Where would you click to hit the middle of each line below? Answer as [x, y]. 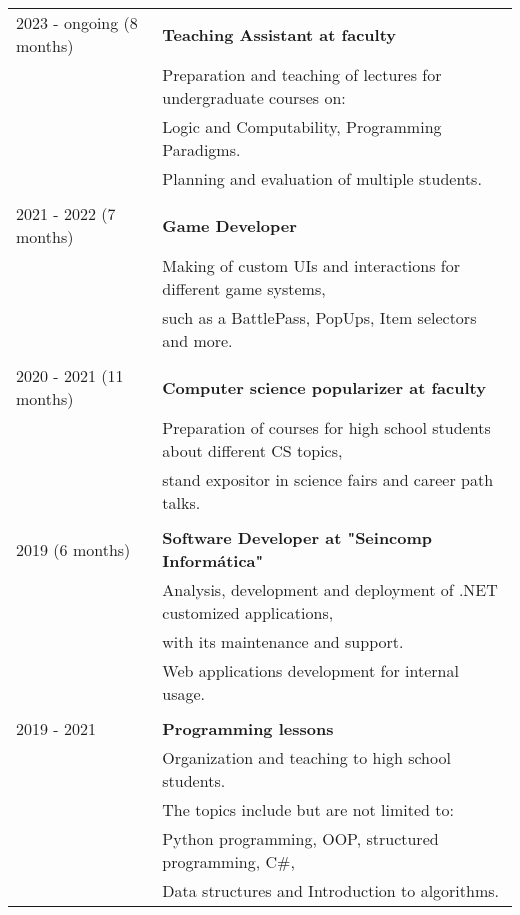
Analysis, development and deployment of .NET [330, 589]
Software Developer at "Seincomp [297, 537]
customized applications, [248, 612]
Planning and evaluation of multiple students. [322, 178]
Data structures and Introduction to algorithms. [331, 890]
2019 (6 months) [73, 549]
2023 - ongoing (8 [77, 22]
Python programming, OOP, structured [300, 838]
